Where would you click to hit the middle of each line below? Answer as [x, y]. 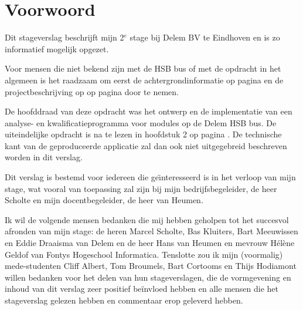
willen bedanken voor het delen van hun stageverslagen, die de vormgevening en [148, 277]
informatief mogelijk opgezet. [57, 48]
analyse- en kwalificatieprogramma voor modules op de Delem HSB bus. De [141, 122]
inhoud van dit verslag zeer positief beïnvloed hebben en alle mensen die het [142, 289]
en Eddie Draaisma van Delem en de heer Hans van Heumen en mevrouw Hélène [150, 243]
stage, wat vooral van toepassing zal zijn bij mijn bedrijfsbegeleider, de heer [141, 188]
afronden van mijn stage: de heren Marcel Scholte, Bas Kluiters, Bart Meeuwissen [151, 231]
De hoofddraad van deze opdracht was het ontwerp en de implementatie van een [149, 111]
